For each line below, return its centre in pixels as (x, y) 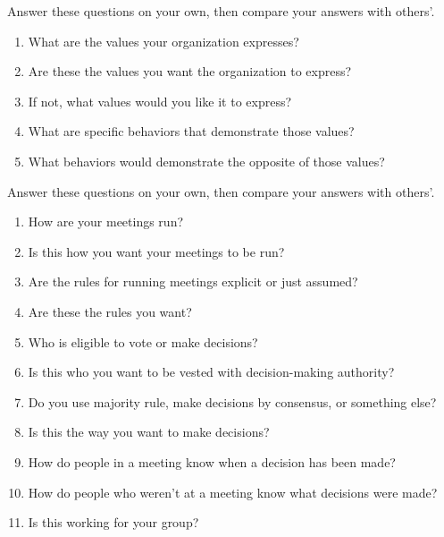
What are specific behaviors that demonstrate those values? (191, 131)
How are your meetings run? (106, 222)
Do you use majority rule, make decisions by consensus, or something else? (232, 401)
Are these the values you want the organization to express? (190, 71)
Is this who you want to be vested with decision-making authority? (211, 372)
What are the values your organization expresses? (163, 41)
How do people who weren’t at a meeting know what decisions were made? (233, 492)
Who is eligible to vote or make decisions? (143, 341)
